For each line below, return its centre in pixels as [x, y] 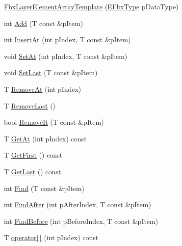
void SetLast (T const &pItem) [51, 72]
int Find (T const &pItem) [44, 188]
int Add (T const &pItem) [44, 23]
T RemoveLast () [30, 105]
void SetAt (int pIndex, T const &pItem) [66, 56]
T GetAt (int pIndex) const [45, 138]
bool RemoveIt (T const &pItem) [54, 122]
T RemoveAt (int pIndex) [43, 89]
